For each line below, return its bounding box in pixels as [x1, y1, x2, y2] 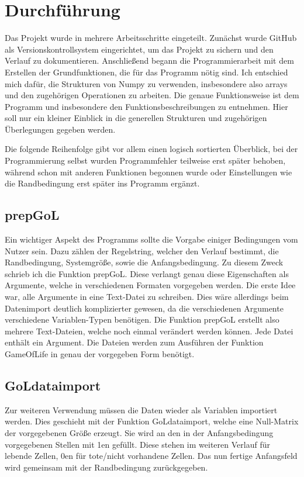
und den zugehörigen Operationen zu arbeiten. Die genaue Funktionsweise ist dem [5, 89, 299, 101]
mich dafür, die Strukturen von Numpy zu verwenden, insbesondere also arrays [5, 77, 288, 89]
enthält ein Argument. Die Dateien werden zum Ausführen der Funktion [5, 336, 264, 348]
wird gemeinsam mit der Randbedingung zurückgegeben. [5, 461, 208, 473]
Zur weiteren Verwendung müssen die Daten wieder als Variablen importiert [5, 403, 278, 416]
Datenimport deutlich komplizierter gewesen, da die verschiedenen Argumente [5, 302, 284, 314]
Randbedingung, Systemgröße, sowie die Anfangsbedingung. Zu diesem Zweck [5, 256, 284, 268]
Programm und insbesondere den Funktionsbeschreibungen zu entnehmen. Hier [5, 100, 288, 112]
